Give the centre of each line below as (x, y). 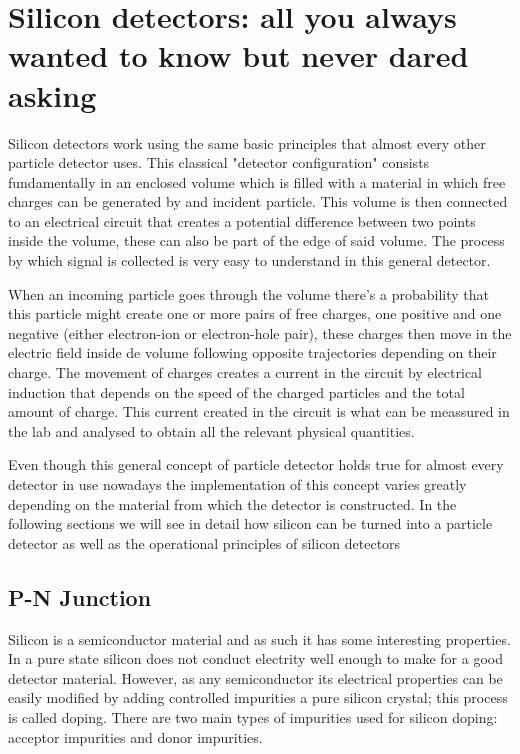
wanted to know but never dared (238, 55)
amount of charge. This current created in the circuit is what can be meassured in (259, 411)
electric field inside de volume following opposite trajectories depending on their (252, 352)
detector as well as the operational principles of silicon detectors (204, 542)
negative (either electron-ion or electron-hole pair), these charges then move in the (260, 332)
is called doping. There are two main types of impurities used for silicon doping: (253, 716)
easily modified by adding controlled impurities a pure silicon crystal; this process (258, 697)
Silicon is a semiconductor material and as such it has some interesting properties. (259, 638)
